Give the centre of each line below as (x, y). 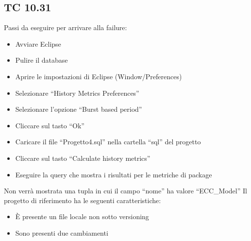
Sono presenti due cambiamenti (62, 232)
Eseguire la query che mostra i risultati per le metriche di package (114, 174)
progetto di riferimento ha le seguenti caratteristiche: (83, 200)
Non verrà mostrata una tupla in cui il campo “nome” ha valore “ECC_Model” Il (125, 191)
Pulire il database (42, 60)
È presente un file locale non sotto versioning (82, 216)
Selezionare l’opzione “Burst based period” (79, 109)
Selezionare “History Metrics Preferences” (77, 93)
